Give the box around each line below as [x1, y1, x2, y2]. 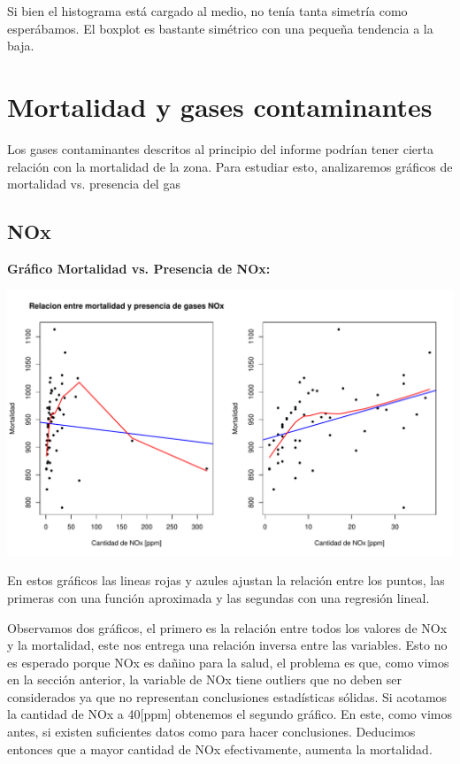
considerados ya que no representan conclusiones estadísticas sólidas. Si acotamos [7, 687, 448, 706]
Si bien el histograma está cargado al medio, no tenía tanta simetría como [7, 2, 408, 19]
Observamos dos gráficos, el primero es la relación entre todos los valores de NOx [7, 618, 448, 637]
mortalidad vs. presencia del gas [7, 174, 180, 193]
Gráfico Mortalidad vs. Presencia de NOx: [7, 259, 271, 277]
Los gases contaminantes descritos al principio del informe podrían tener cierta [7, 139, 433, 158]
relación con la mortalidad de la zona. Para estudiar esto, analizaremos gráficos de [7, 157, 453, 175]
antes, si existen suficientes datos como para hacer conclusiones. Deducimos [7, 722, 416, 741]
